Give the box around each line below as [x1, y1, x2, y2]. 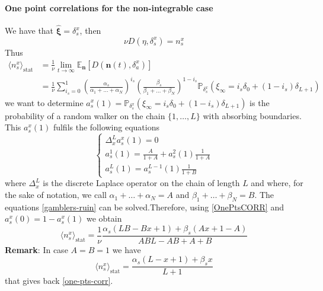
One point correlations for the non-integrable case [5, 1, 213, 14]
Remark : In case [5, 243, 68, 255]
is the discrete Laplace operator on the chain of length [43, 177, 240, 189]
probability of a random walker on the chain [5, 109, 165, 121]
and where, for [251, 177, 303, 189]
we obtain [86, 212, 122, 225]
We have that [5, 24, 54, 37]
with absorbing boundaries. [203, 109, 302, 121]
